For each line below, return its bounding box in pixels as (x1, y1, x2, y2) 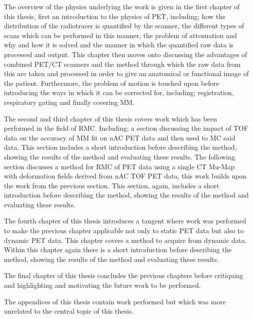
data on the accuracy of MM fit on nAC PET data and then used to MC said (4, 132, 235, 142)
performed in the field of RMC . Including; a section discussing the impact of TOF (4, 123, 249, 133)
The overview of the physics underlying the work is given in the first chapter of (4, 1, 240, 11)
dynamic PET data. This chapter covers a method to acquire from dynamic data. (4, 235, 247, 245)
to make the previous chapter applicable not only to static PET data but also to (4, 225, 244, 236)
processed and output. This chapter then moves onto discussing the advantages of (4, 49, 247, 59)
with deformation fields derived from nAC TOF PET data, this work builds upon (4, 171, 247, 181)
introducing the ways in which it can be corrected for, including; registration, (4, 87, 234, 98)
